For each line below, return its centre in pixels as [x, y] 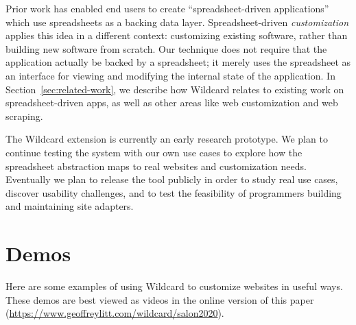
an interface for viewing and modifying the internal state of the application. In [170, 75]
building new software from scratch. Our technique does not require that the [166, 48]
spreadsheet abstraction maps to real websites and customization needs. [156, 166]
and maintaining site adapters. [70, 206]
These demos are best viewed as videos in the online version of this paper [160, 299]
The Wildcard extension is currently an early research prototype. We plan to [167, 139]
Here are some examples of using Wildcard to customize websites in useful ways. [174, 286]
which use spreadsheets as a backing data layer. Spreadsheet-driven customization [177, 22]
